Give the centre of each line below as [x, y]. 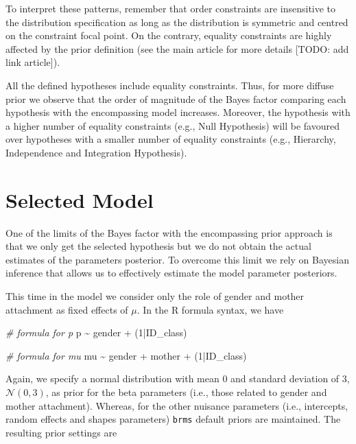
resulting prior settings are [61, 432]
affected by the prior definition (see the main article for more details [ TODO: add [177, 48]
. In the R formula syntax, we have [210, 309]
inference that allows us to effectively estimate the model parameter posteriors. [171, 273]
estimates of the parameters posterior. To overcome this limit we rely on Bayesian [177, 259]
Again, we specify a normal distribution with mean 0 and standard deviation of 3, [178, 378]
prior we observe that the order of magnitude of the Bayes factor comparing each [176, 98]
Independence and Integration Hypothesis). [96, 152]
